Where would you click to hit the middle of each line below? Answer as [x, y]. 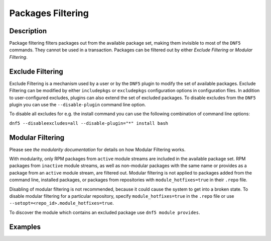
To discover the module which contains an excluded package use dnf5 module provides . [105, 212]
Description [28, 31]
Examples [25, 227]
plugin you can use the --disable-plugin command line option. [78, 104]
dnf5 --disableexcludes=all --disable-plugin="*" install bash [89, 123]
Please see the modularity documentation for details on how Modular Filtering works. [97, 149]
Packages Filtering [49, 13]
